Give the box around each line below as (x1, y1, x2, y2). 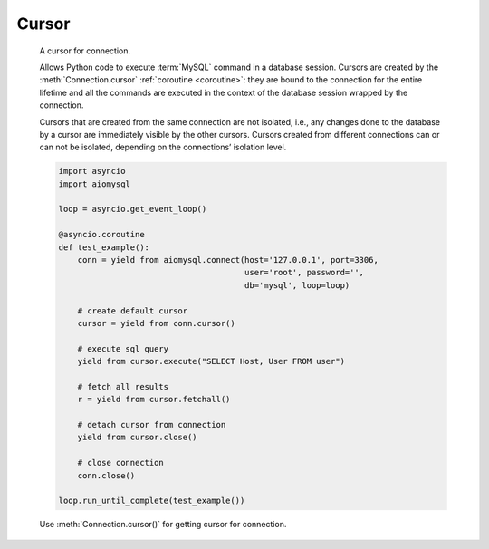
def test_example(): (58, 242, 149, 253)
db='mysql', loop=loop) (244, 280, 350, 290)
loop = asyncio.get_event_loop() (58, 204, 207, 215)
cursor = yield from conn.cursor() (77, 318, 235, 328)
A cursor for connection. (39, 45, 131, 56)
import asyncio (58, 166, 126, 177)
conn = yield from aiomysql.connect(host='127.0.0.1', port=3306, (77, 255, 379, 265)
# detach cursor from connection (77, 419, 226, 430)
